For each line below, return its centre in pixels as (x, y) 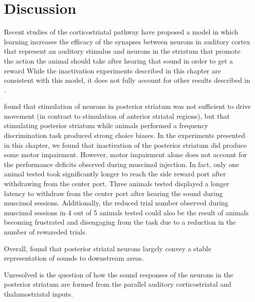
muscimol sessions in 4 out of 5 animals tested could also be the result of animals (126, 212)
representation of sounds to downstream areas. (74, 258)
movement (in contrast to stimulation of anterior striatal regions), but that (117, 116)
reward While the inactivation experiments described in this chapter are (112, 70)
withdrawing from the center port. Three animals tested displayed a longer (117, 184)
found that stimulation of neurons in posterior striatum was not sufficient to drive (127, 106)
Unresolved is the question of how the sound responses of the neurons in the (119, 274)
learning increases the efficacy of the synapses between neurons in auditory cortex (127, 41)
